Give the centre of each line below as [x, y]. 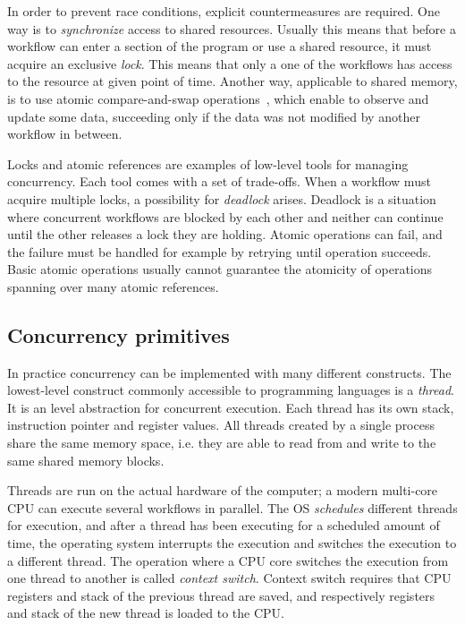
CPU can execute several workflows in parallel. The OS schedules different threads [232, 507]
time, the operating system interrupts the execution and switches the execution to [232, 543]
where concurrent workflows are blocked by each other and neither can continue [225, 216]
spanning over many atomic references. [113, 286]
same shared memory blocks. [86, 460]
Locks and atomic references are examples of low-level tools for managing [208, 163]
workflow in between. [65, 134]
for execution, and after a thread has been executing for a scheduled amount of [224, 525]
